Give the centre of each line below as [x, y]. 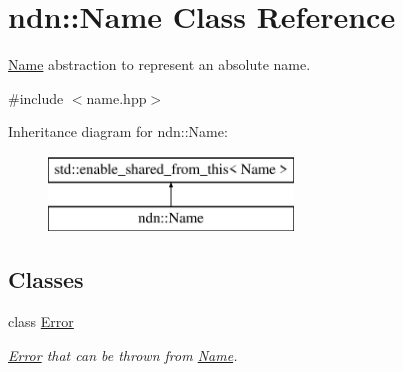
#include [36, 97]
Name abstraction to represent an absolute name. [159, 64]
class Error [41, 321]
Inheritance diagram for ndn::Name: [118, 131]
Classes [46, 279]
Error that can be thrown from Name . [123, 354]
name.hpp [116, 97]
